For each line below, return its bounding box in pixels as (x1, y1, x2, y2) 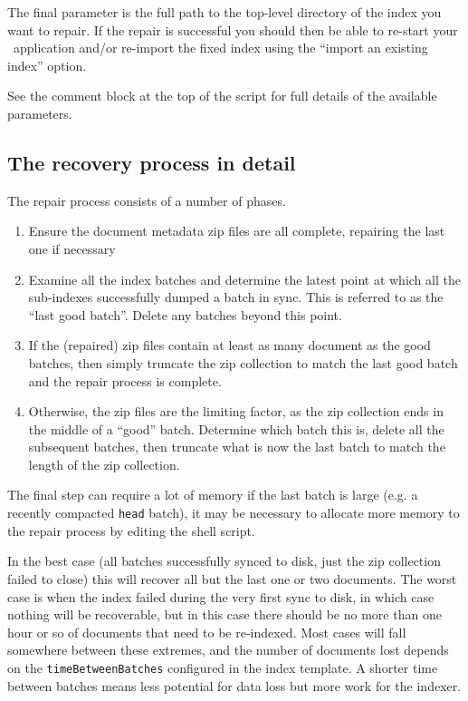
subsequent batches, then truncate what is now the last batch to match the (28, 437, 445, 456)
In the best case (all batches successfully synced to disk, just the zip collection (7, 551, 441, 570)
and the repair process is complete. (28, 371, 222, 390)
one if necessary (28, 239, 116, 258)
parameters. (7, 103, 72, 122)
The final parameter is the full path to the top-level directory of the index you (7, 3, 442, 21)
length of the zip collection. (28, 454, 180, 473)
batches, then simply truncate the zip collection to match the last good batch (28, 353, 458, 372)
